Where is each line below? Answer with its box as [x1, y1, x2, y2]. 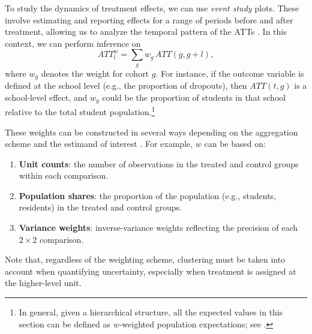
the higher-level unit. [5, 276, 82, 289]
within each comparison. [19, 169, 109, 182]
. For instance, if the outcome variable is [155, 67, 304, 79]
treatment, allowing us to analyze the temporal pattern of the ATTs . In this [5, 25, 287, 38]
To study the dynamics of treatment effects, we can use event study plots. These [5, 2, 299, 14]
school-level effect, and [5, 91, 88, 103]
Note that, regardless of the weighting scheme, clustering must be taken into [5, 253, 286, 266]
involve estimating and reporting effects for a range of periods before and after [5, 13, 293, 26]
